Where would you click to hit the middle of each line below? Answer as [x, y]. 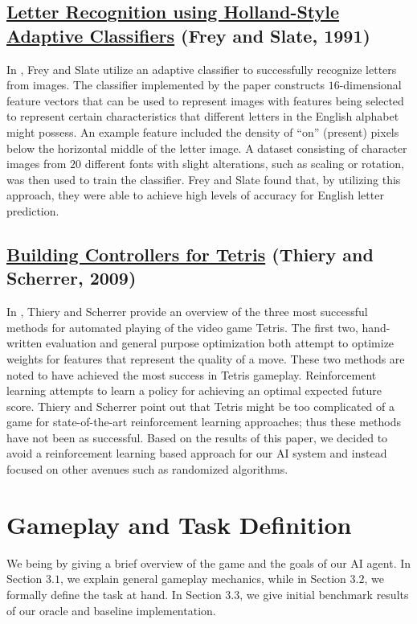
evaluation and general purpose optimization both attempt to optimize [220, 343]
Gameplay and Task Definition [179, 524]
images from [37, 164]
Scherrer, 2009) [72, 278]
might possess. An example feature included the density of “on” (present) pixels [203, 131]
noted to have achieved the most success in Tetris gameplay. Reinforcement [192, 374]
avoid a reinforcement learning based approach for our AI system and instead [197, 453]
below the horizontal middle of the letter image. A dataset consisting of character [207, 148]
